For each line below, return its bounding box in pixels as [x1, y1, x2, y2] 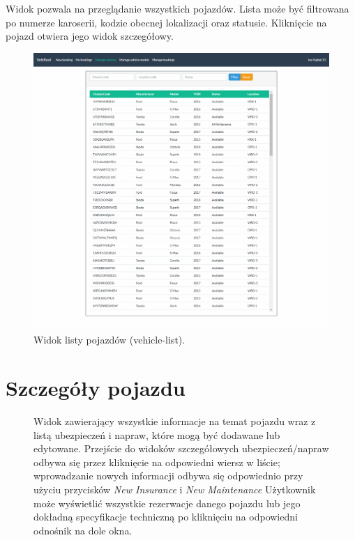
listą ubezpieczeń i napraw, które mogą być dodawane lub [33, 427, 280, 442]
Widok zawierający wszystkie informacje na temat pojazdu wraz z [33, 414, 316, 428]
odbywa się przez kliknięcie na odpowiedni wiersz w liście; [33, 454, 280, 469]
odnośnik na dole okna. [33, 523, 133, 537]
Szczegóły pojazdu [6, 373, 186, 402]
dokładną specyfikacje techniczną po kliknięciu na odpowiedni [33, 509, 298, 524]
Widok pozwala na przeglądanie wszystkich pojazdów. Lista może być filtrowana [6, 1, 349, 15]
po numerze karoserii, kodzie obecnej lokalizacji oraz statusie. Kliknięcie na [6, 15, 327, 29]
